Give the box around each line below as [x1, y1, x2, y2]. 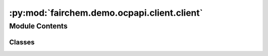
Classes [9, 38, 35, 46]
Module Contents [9, 22, 68, 30]
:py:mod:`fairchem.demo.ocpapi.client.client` [9, 7, 203, 18]
